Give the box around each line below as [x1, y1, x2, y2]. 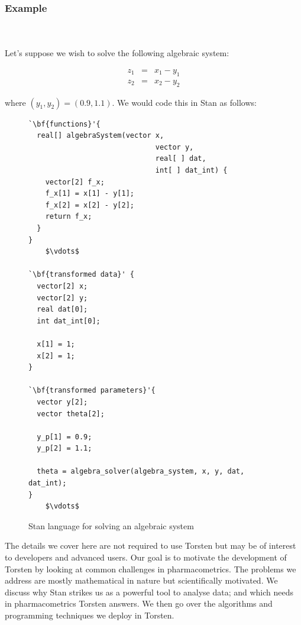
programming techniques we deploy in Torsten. [5, 609, 174, 621]
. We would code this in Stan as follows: [112, 96, 257, 108]
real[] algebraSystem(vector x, [37, 131, 164, 140]
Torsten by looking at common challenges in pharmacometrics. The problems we [5, 562, 296, 575]
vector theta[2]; [37, 409, 105, 418]
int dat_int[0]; [37, 316, 101, 325]
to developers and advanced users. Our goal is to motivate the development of [5, 551, 287, 564]
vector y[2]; [37, 397, 88, 406]
